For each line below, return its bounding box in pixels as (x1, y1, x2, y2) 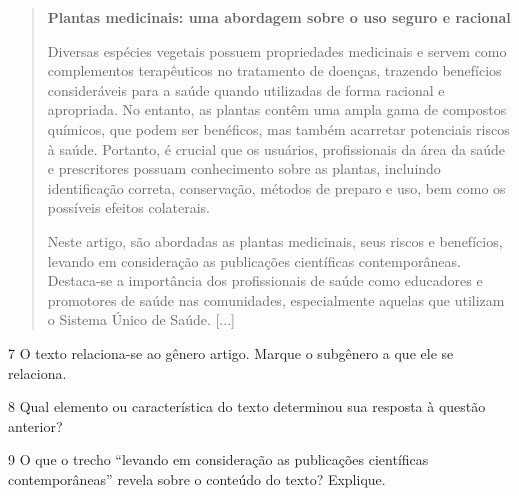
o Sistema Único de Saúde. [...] (47, 309, 235, 330)
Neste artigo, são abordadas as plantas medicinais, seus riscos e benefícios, (47, 230, 503, 251)
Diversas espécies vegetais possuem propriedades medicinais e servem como (47, 40, 507, 61)
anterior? (8, 415, 63, 436)
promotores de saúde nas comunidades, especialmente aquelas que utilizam (47, 289, 505, 310)
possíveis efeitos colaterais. (47, 197, 210, 218)
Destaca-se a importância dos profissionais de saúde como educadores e (47, 270, 483, 291)
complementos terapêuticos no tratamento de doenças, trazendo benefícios (47, 60, 502, 81)
